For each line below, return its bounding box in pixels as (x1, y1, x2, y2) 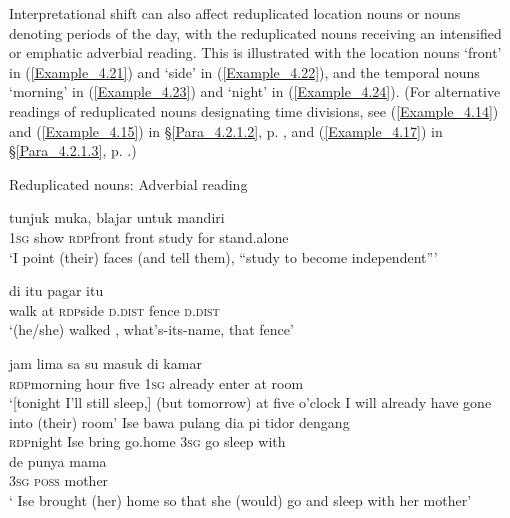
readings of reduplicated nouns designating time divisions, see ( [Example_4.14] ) (9, 100, 499, 121)
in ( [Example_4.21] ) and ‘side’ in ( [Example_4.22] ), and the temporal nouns (9, 61, 480, 82)
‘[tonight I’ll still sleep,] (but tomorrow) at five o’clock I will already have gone (9, 392, 492, 413)
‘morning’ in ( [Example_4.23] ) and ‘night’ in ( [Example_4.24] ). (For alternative (9, 81, 501, 102)
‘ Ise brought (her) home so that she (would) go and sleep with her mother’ (9, 490, 472, 511)
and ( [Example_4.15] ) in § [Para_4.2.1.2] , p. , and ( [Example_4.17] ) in (9, 120, 443, 141)
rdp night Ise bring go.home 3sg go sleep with (9, 431, 286, 452)
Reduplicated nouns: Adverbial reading (9, 173, 248, 194)
